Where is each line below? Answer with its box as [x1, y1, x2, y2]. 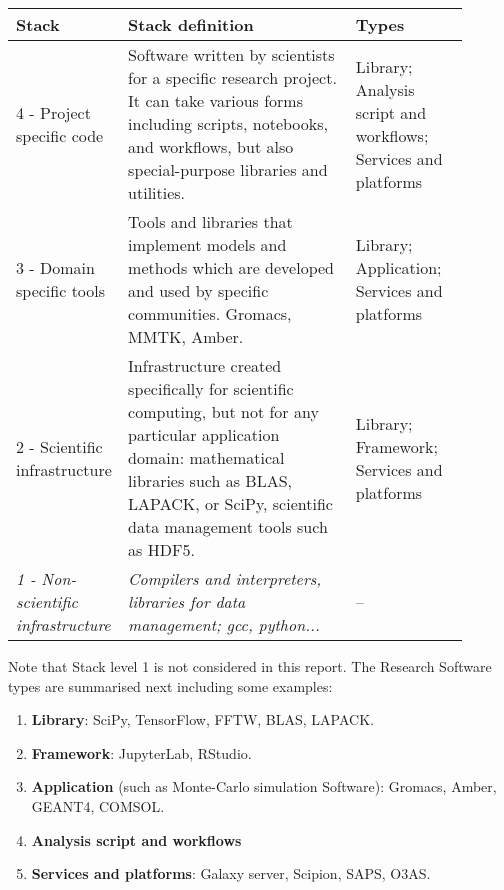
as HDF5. [128, 538, 195, 561]
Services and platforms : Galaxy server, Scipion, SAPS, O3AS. [31, 863, 431, 884]
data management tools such [128, 515, 328, 538]
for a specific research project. [128, 66, 337, 89]
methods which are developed [128, 256, 334, 279]
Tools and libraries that [128, 210, 293, 233]
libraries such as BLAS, [128, 469, 292, 492]
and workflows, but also [128, 135, 294, 158]
